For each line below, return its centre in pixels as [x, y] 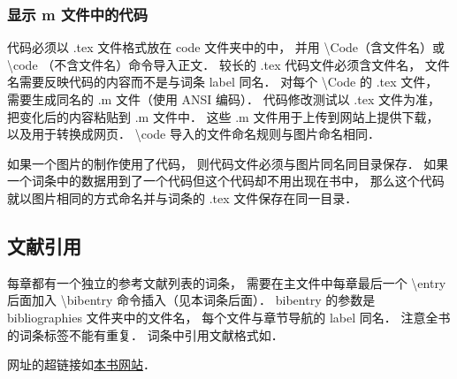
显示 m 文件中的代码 [78, 14]
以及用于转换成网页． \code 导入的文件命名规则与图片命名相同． [194, 134]
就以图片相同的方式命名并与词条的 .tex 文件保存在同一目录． [183, 197]
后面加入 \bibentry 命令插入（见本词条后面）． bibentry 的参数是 [191, 300]
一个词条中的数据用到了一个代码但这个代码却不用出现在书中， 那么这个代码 [226, 181]
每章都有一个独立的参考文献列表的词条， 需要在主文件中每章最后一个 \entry [227, 282]
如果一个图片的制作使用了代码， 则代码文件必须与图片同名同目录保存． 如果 [228, 163]
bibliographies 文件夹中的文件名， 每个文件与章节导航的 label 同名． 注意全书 [229, 317]
